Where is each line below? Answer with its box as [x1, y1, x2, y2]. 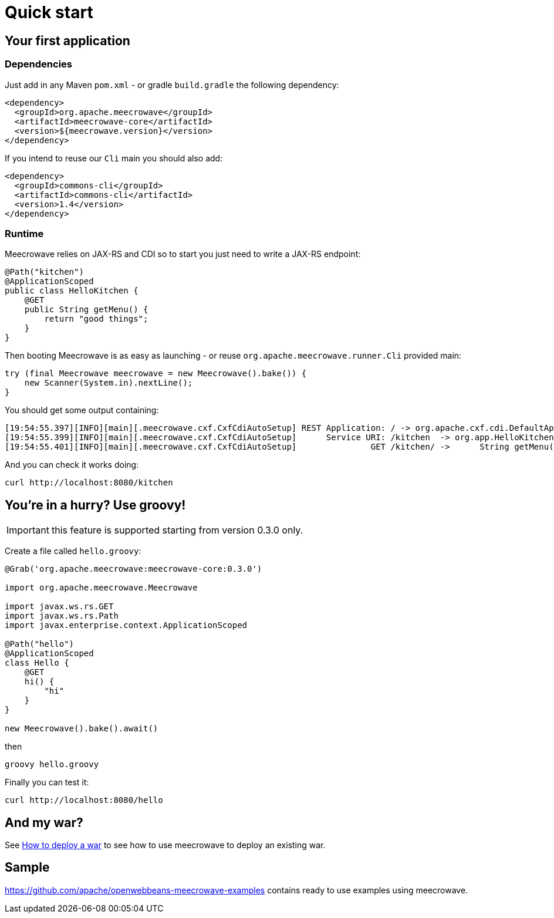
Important [6, 524, 49, 536]
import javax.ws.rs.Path [5, 611, 119, 621]
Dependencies [5, 58, 73, 70]
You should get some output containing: [5, 405, 159, 416]
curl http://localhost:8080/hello [5, 795, 163, 805]
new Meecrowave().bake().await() [5, 724, 158, 734]
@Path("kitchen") [5, 267, 84, 277]
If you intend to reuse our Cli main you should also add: [5, 153, 223, 163]
